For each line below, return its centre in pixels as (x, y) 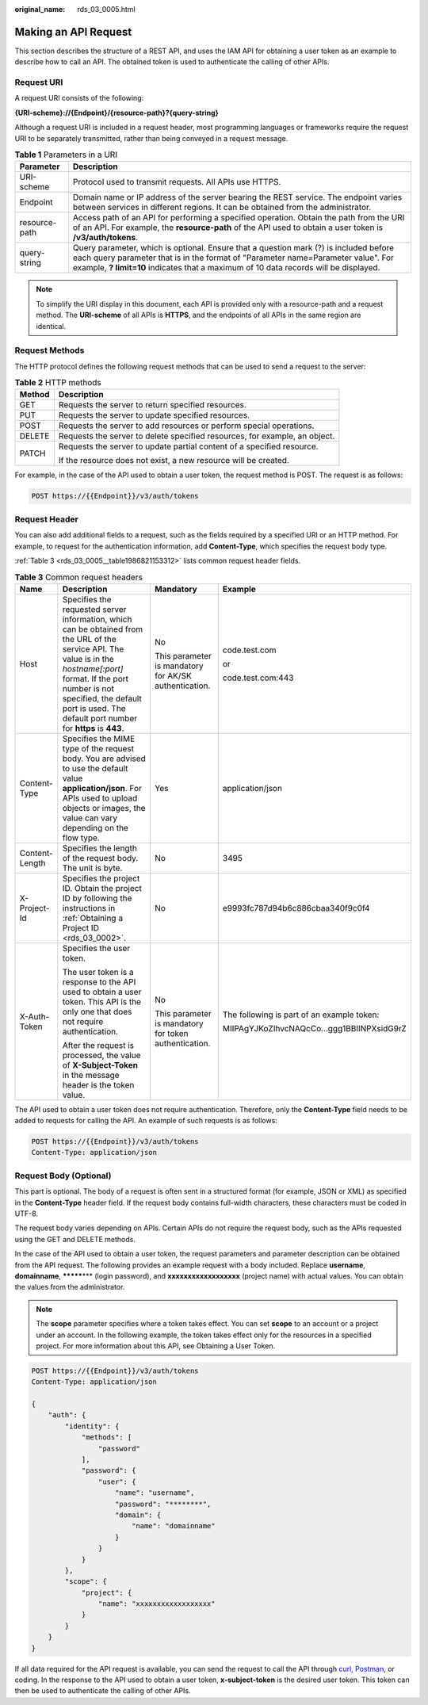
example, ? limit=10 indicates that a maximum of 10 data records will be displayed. (226, 268)
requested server (94, 609)
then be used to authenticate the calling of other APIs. (103, 1691)
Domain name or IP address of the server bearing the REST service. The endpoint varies (237, 197)
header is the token (98, 1084)
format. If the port (96, 679)
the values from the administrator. (70, 1287)
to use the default (95, 768)
